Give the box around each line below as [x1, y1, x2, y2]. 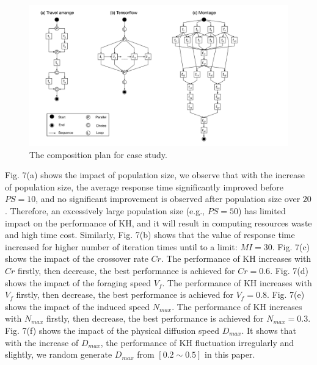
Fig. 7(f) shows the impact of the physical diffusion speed [5, 323, 219, 336]
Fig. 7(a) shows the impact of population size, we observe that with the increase [5, 168, 305, 181]
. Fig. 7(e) [266, 288, 305, 301]
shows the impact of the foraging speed [5, 276, 151, 289]
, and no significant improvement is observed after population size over [35, 192, 301, 205]
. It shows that [241, 323, 297, 336]
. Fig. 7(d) [270, 264, 308, 276]
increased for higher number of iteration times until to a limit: [5, 240, 238, 253]
